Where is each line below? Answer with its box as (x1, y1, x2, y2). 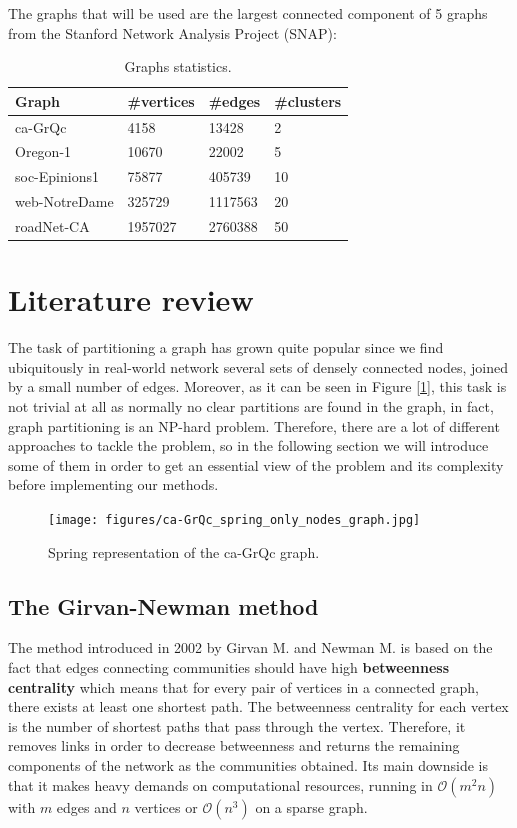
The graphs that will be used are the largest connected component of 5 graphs (8, 3, 488, 23)
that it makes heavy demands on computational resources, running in (8, 774, 433, 795)
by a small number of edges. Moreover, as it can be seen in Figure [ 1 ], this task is (8, 376, 507, 397)
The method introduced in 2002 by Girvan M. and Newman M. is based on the (8, 637, 493, 658)
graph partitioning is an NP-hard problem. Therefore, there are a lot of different (8, 415, 500, 436)
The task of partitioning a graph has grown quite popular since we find (8, 337, 444, 358)
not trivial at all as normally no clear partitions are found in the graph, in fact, (8, 396, 494, 416)
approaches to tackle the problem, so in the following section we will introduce (8, 435, 489, 456)
